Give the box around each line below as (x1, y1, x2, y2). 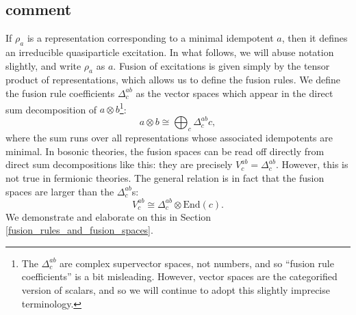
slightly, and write (5, 58, 81, 72)
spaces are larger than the (5, 184, 114, 198)
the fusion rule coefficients (5, 85, 115, 100)
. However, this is (275, 157, 348, 172)
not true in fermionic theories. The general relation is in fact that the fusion (5, 170, 325, 184)
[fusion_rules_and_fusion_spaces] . (5, 223, 153, 237)
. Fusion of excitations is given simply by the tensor (113, 58, 330, 72)
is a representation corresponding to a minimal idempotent (27, 31, 274, 45)
